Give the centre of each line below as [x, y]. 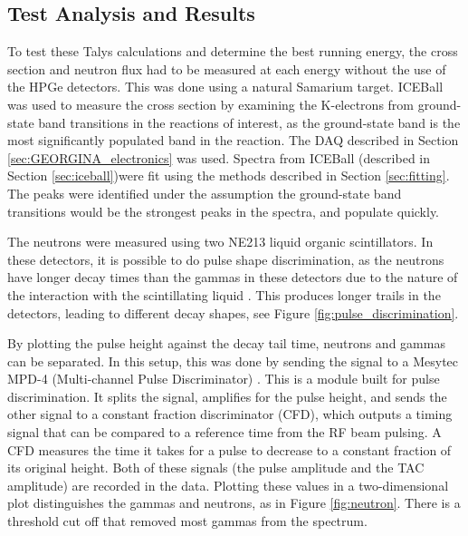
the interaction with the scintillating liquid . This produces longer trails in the [224, 294]
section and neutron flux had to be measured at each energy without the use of [227, 68]
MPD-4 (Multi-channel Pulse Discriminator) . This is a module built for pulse [224, 379]
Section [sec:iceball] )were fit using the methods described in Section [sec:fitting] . [229, 175]
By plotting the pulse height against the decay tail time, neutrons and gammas [226, 343]
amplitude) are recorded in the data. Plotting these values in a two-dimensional [228, 485]
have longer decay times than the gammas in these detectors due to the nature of [233, 277]
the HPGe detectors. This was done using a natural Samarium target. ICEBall [225, 87]
